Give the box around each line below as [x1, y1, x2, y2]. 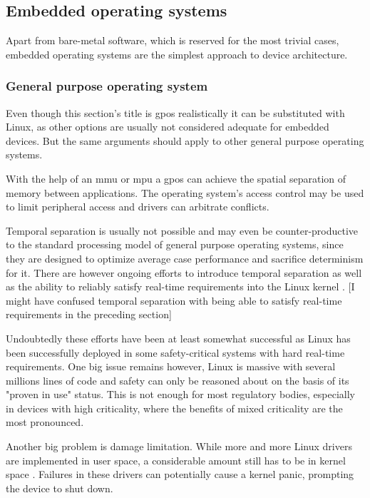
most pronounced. [6, 415, 84, 430]
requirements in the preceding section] [6, 307, 172, 322]
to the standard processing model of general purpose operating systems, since [6, 237, 344, 252]
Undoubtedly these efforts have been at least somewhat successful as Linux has [6, 330, 351, 345]
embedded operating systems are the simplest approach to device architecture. [6, 46, 348, 61]
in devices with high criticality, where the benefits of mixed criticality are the [6, 400, 343, 415]
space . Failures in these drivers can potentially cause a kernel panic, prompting [6, 467, 354, 482]
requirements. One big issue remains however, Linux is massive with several [6, 359, 336, 374]
